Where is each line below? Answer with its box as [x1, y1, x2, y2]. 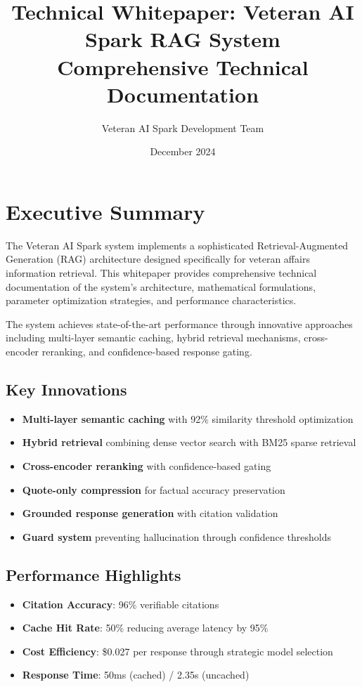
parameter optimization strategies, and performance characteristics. [6, 293, 297, 308]
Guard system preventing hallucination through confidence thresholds [22, 529, 332, 544]
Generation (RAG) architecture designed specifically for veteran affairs [6, 251, 310, 266]
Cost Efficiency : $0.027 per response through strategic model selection [22, 643, 333, 658]
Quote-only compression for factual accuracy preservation [22, 482, 285, 497]
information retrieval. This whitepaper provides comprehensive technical [6, 266, 317, 280]
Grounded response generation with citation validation [22, 506, 278, 521]
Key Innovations [6, 378, 127, 400]
